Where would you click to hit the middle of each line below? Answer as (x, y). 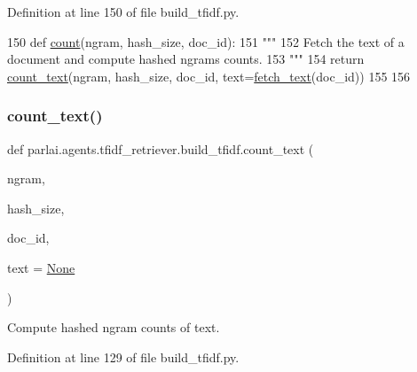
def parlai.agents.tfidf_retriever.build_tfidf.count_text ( (161, 148)
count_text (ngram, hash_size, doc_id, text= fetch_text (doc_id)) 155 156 (209, 76)
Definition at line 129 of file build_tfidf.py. (123, 356)
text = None (41, 267)
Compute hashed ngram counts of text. (114, 327)
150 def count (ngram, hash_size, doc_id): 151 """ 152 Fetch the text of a (206, 41)
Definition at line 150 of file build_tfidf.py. (123, 12)
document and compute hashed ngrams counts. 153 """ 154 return (186, 59)
